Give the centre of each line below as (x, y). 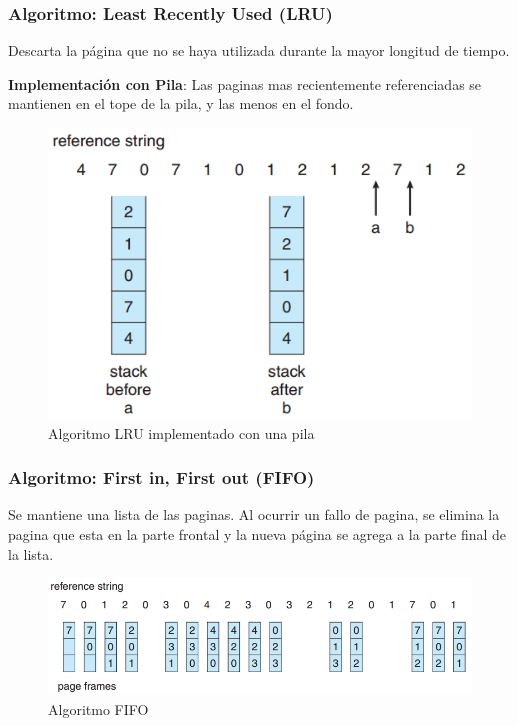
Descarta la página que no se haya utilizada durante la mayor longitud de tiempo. (259, 50)
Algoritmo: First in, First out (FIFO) (161, 477)
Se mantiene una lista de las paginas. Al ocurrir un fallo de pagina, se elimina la (254, 514)
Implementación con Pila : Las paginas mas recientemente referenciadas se (245, 83)
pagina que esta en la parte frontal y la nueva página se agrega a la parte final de (257, 533)
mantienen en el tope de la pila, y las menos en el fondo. (181, 103)
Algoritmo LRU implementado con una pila (181, 432)
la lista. (31, 553)
